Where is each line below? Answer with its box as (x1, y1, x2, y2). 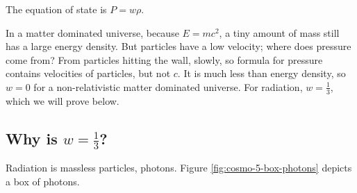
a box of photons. (6, 174, 80, 189)
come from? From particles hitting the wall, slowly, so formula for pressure (6, 52, 323, 67)
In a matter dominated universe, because (6, 25, 179, 40)
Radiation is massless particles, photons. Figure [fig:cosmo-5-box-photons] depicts (6, 160, 352, 175)
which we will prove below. (6, 93, 119, 108)
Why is (6, 127, 58, 149)
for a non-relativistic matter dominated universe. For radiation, (33, 79, 303, 94)
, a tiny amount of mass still (219, 25, 340, 40)
